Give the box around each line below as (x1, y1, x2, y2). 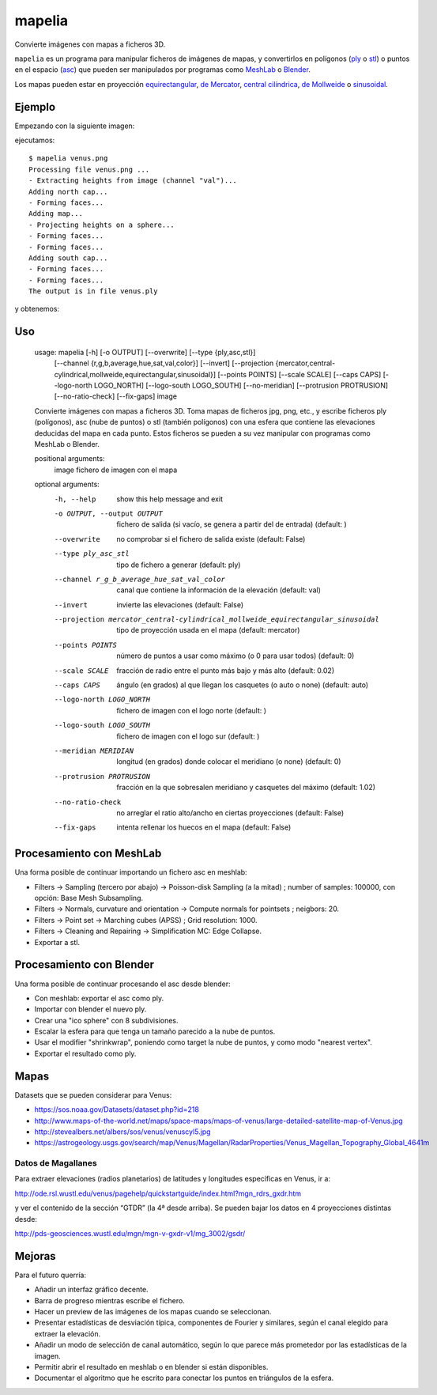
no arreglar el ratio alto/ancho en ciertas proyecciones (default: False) (116, 807, 345, 818)
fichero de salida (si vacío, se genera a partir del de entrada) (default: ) (116, 520, 347, 529)
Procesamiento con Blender (14, 958, 154, 972)
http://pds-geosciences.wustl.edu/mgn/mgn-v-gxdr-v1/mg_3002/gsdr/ (14, 1229, 246, 1238)
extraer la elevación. (34, 1329, 101, 1338)
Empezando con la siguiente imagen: (14, 121, 135, 130)
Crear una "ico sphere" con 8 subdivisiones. (34, 1015, 179, 1025)
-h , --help (54, 494, 96, 504)
